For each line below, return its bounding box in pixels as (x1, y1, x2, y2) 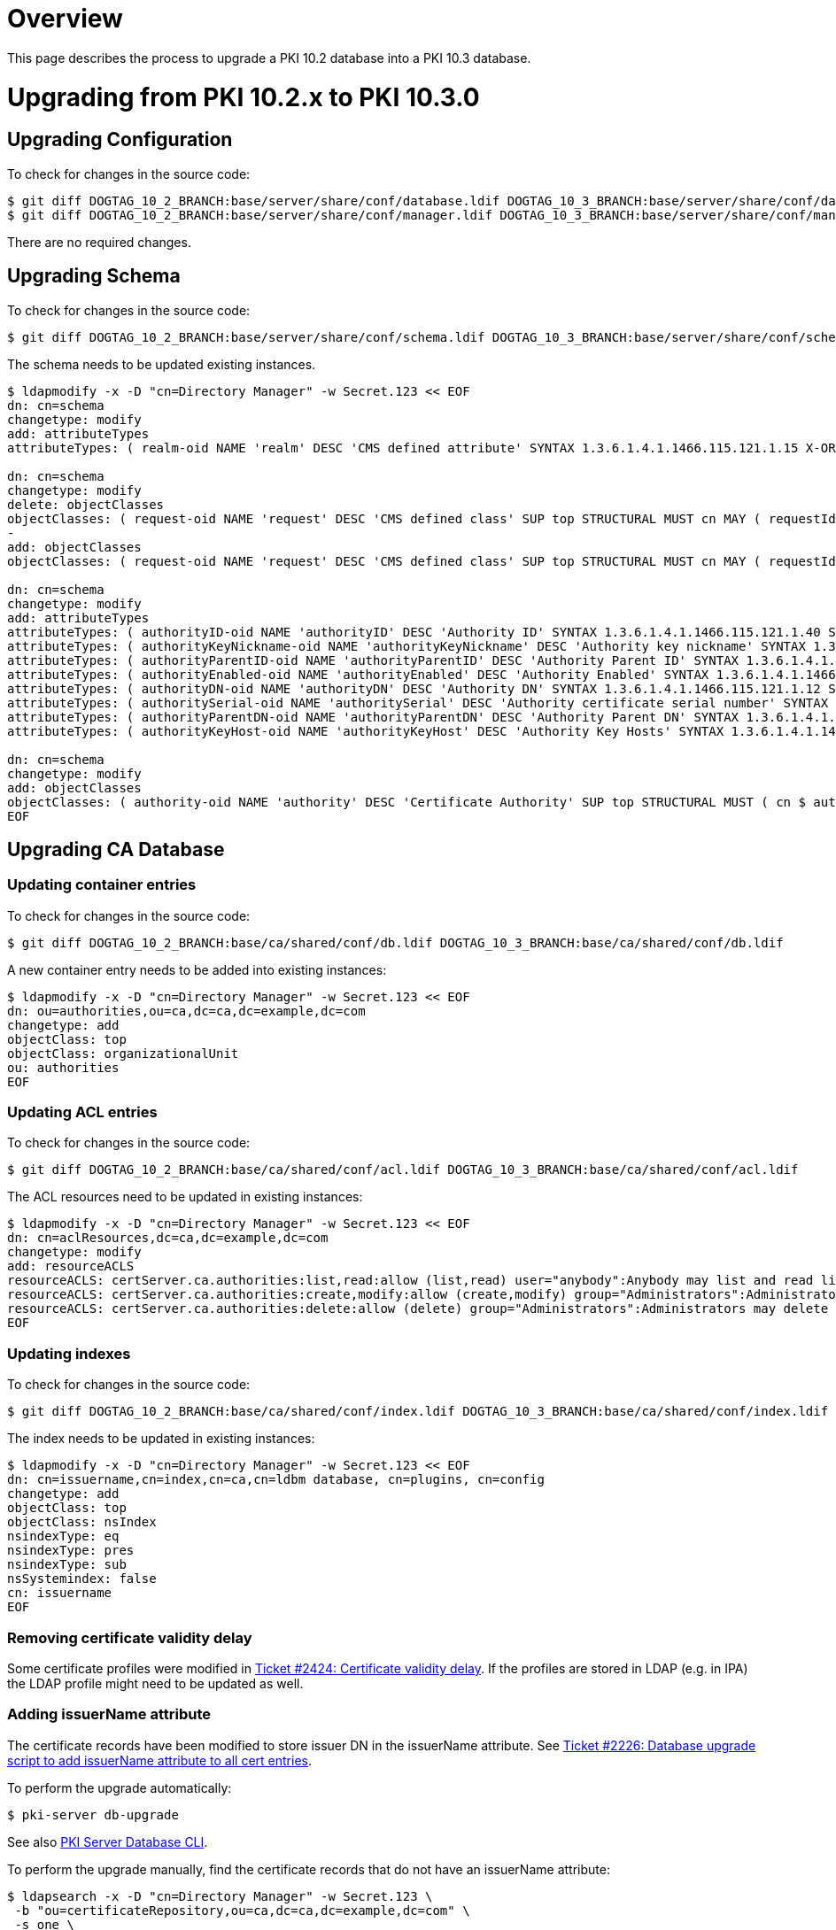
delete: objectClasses (7, 497, 165, 512)
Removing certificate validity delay (7, 1628, 252, 1647)
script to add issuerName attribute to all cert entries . (7, 1752, 313, 1768)
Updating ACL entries (7, 1103, 158, 1122)
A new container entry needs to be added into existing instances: (7, 961, 387, 977)
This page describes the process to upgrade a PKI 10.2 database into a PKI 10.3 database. (7, 50, 531, 66)
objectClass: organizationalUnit (7, 1046, 239, 1061)
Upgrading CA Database (7, 838, 225, 861)
